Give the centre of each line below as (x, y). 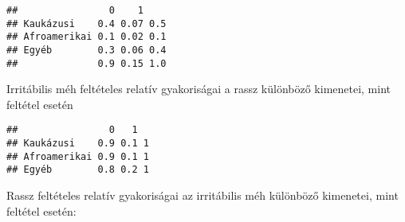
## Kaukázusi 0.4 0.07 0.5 (87, 23)
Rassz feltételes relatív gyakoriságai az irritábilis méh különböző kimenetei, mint (202, 195)
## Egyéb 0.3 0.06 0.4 (87, 50)
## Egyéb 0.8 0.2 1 (78, 170)
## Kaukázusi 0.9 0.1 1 (78, 144)
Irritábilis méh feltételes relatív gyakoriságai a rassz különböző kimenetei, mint (199, 89)
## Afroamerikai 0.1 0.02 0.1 (87, 37)
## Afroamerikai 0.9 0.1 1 (78, 156)
